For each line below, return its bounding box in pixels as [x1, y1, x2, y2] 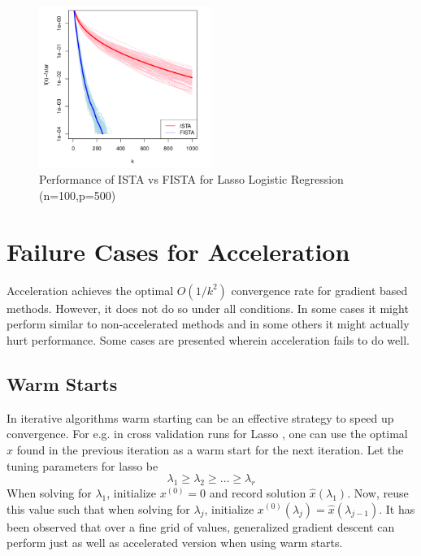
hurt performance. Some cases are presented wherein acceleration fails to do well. [7, 331, 410, 348]
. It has [379, 500, 415, 517]
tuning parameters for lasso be [7, 457, 158, 474]
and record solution [209, 484, 306, 501]
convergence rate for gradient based [231, 281, 408, 298]
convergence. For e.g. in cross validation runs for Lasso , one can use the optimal [7, 425, 408, 442]
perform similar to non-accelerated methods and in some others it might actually [7, 315, 410, 332]
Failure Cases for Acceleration [7, 234, 350, 267]
